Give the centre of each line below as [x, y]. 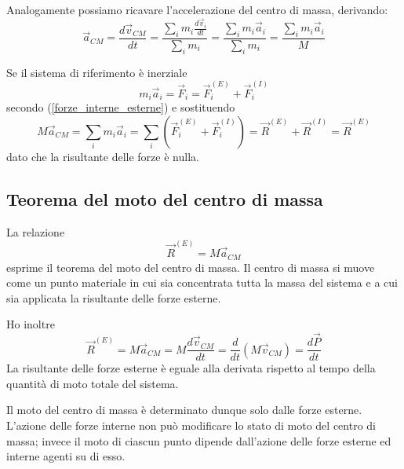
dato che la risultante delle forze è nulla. [103, 157]
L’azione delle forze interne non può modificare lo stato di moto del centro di [191, 425]
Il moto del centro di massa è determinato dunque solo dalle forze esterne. [184, 410]
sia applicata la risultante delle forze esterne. [114, 297]
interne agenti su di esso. [66, 456]
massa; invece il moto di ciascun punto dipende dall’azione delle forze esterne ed [199, 440]
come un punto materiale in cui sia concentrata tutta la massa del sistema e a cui [202, 282]
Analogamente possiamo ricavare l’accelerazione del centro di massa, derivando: [197, 9]
